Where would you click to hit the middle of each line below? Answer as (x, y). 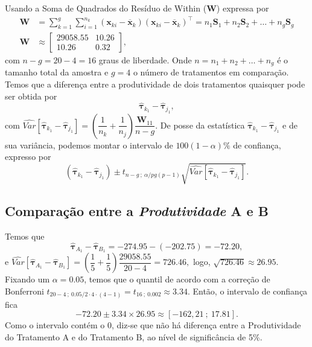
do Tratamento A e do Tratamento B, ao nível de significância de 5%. (134, 336)
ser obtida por (31, 96)
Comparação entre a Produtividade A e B (137, 210)
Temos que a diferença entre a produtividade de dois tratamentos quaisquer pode (155, 84)
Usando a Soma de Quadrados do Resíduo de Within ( (106, 8)
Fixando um (27, 279)
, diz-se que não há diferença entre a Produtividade (206, 325)
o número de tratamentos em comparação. (211, 72)
